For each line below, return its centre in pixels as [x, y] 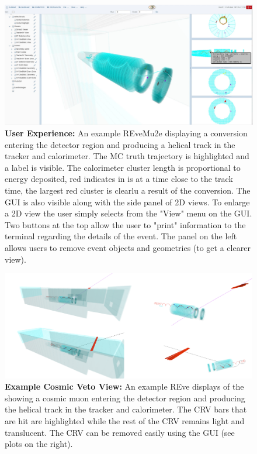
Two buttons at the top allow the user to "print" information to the [125, 224]
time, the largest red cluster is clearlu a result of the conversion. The [128, 190]
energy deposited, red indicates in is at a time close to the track [119, 179]
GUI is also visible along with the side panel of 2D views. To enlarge [127, 202]
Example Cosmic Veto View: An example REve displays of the [124, 386]
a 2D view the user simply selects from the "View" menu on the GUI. [128, 213]
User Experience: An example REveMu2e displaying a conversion [126, 133]
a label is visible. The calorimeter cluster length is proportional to [123, 167]
